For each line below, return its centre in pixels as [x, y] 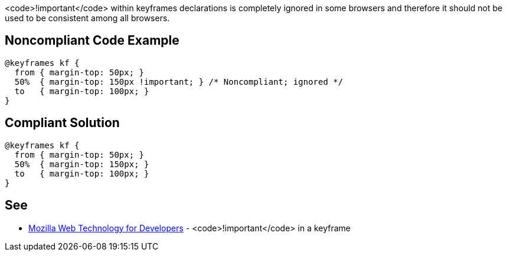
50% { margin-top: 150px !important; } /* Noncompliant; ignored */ [179, 82]
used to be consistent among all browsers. [87, 18]
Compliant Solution [62, 123]
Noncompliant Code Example [92, 41]
